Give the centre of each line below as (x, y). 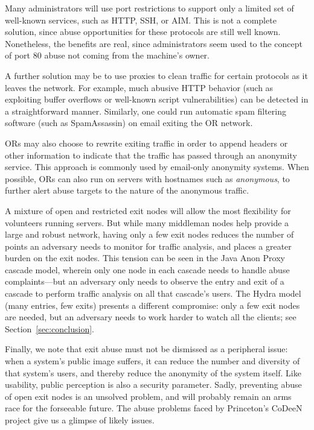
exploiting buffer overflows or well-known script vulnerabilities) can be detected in (157, 99)
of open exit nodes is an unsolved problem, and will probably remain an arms (148, 396)
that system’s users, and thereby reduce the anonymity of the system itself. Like (153, 372)
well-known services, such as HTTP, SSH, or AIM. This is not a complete (141, 20)
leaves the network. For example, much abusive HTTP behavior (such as (139, 87)
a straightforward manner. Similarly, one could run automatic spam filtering (146, 111)
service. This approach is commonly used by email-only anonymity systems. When (157, 167)
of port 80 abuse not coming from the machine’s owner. (107, 55)
